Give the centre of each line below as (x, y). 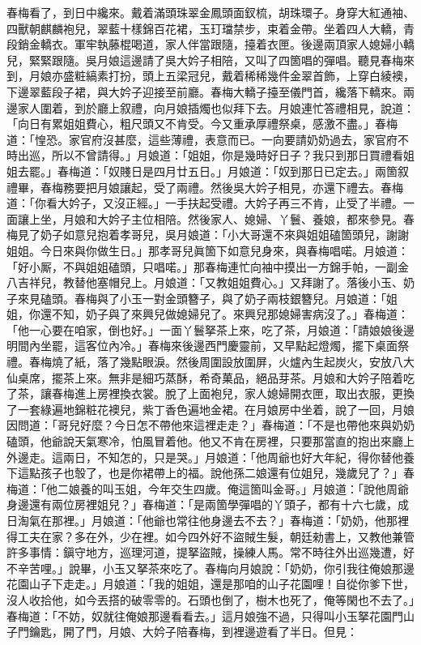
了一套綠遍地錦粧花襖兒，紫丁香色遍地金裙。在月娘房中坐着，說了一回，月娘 (210, 409)
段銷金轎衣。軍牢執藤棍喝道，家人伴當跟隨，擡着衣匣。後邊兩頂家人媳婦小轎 (210, 44)
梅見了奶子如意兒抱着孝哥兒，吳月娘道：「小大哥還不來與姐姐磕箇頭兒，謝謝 (208, 235)
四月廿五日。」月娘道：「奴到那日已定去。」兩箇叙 (281, 171)
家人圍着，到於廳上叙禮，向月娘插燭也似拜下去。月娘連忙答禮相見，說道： (216, 107)
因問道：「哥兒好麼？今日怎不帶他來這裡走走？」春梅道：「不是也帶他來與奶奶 (210, 425)
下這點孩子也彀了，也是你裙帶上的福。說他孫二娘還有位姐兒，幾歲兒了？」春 (210, 473)
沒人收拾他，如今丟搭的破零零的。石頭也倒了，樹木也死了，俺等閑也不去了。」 (210, 599)
